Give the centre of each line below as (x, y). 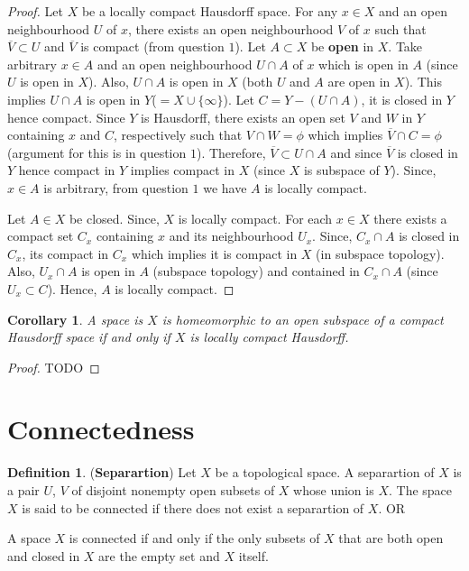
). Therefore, (231, 152)
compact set (41, 236)
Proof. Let (35, 11)
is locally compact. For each (255, 218)
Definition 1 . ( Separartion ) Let (102, 472)
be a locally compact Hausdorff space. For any (210, 11)
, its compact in (65, 253)
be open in (342, 46)
